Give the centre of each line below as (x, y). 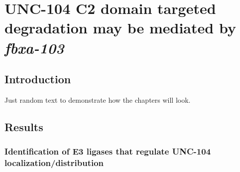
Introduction (38, 79)
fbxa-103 (34, 47)
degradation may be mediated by (120, 28)
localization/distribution (54, 163)
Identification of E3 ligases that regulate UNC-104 (108, 151)
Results (24, 126)
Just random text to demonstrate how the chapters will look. (98, 99)
